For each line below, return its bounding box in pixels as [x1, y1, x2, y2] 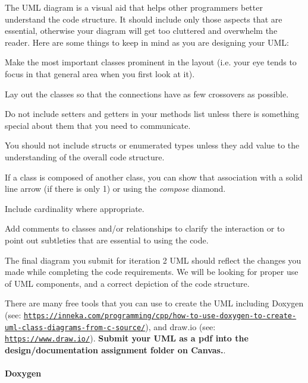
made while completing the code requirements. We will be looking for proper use [5, 265, 298, 278]
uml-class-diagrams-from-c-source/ [5, 323, 146, 332]
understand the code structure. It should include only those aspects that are [5, 12, 282, 25]
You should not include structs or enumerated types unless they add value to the [5, 139, 300, 151]
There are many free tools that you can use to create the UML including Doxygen [5, 297, 304, 309]
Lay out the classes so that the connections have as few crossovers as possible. [5, 87, 289, 100]
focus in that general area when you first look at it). [5, 67, 195, 80]
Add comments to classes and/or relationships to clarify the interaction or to [5, 222, 285, 235]
